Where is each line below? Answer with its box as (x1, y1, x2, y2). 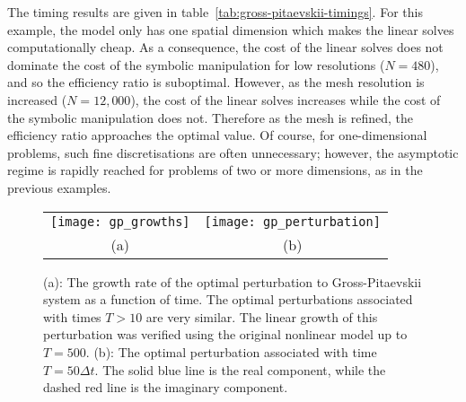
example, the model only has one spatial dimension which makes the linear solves (7, 20, 454, 39)
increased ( (7, 90, 67, 109)
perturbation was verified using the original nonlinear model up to (43, 325, 408, 344)
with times (43, 307, 101, 326)
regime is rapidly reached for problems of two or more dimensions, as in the (7, 161, 423, 179)
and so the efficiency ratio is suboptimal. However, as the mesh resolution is (7, 73, 425, 92)
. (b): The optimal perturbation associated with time (85, 342, 377, 361)
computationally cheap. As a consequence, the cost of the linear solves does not (7, 38, 444, 57)
